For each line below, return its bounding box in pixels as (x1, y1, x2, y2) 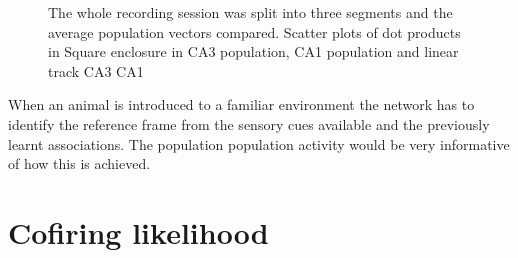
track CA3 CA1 (48, 60, 144, 81)
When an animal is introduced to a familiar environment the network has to (8, 94, 475, 115)
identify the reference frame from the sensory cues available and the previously (8, 113, 490, 134)
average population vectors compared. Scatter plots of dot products (48, 21, 461, 42)
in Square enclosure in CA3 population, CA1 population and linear (48, 41, 459, 62)
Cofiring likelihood (8, 211, 269, 252)
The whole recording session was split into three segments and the (48, 2, 453, 22)
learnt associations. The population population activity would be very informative (8, 133, 510, 154)
